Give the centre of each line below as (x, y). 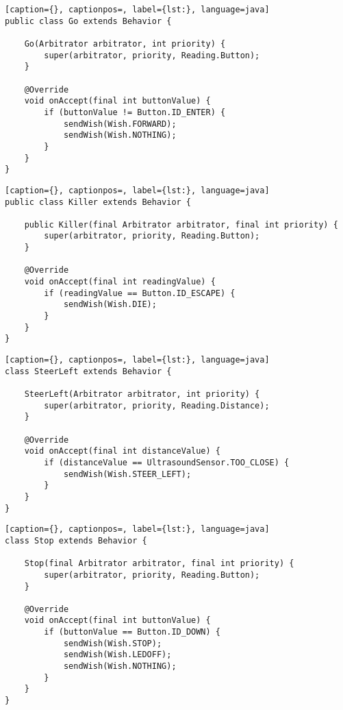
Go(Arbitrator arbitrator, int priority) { (125, 44)
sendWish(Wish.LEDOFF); (117, 655)
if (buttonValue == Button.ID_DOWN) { (132, 632)
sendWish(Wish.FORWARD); (120, 124)
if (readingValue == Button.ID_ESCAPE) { (140, 293)
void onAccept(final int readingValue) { (120, 282)
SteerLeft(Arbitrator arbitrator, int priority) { (142, 394)
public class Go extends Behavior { (88, 21)
